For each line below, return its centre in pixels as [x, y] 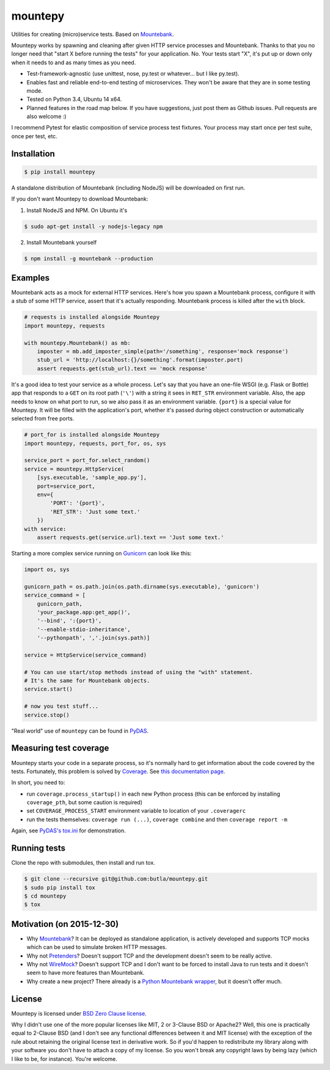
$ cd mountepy [45, 896]
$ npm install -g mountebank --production [89, 258]
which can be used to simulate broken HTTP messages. [97, 947]
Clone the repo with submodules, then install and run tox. [83, 863]
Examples [31, 278]
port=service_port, [66, 486]
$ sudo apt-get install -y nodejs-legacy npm [94, 226]
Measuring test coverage [60, 748]
